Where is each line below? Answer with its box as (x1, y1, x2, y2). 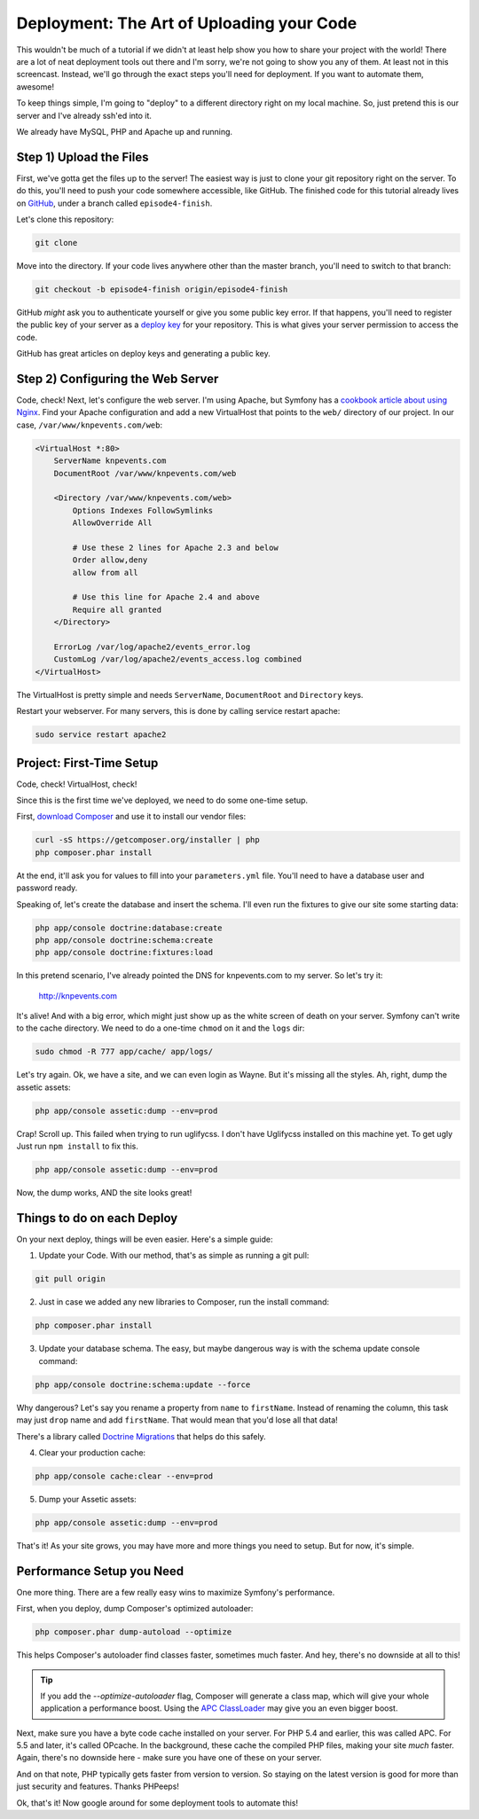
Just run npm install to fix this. (16, 1141, 139, 1152)
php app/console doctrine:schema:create (35, 935, 213, 945)
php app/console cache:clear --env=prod (35, 1470, 213, 1481)
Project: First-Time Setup (16, 755, 159, 771)
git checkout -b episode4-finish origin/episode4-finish (35, 284, 288, 294)
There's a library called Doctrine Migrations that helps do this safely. (16, 1431, 266, 1441)
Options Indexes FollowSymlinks (72, 506, 213, 515)
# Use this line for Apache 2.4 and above (72, 592, 261, 602)
